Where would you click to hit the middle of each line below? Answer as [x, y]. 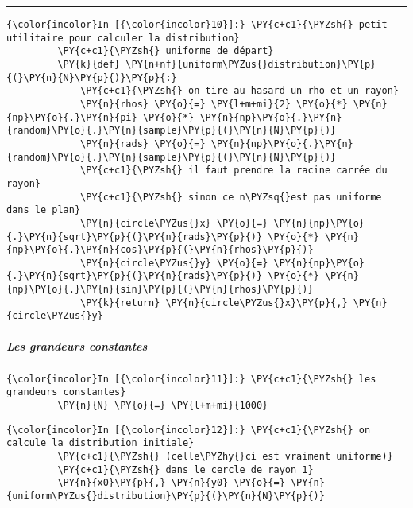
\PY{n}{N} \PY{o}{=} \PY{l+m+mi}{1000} [163, 405]
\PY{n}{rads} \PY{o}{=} [143, 143]
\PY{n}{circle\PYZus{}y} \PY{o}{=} [174, 263]
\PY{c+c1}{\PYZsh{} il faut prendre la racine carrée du [234, 171]
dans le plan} [44, 210]
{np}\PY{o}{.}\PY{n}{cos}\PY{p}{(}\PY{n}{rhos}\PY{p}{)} [160, 250]
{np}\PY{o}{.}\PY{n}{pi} [72, 117]
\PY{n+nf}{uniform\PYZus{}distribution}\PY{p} [251, 64]
